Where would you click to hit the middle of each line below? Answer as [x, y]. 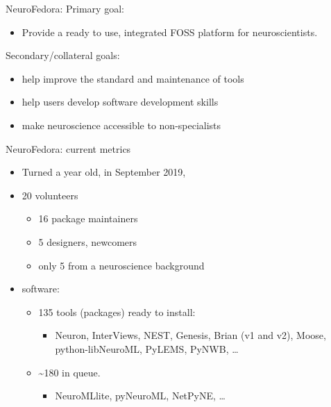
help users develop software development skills [120, 102]
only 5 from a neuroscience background [121, 265]
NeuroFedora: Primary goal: [65, 8]
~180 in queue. [69, 372]
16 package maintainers [88, 218]
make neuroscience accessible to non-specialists [121, 125]
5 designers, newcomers [88, 241]
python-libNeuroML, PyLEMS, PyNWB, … [147, 348]
